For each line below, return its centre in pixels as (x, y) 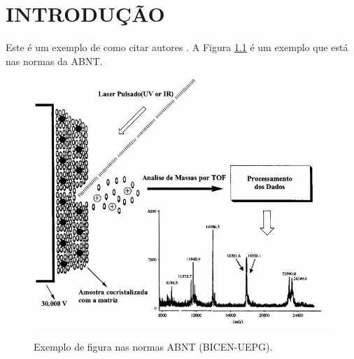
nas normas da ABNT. (54, 61)
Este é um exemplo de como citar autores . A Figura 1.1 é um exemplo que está (177, 47)
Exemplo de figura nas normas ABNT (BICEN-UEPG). (153, 346)
